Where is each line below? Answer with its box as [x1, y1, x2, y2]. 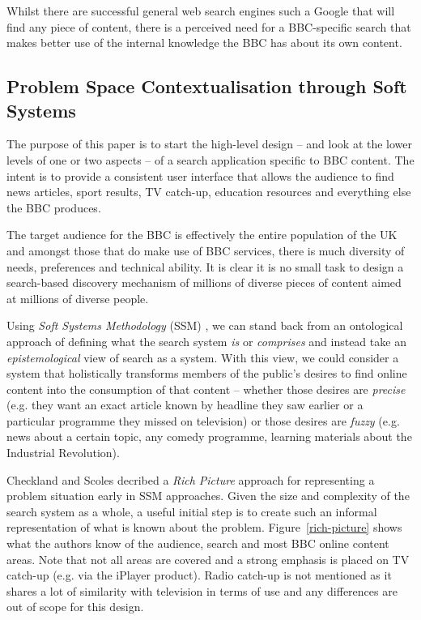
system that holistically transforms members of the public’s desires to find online [6, 365, 407, 382]
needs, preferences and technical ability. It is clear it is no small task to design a [6, 258, 404, 275]
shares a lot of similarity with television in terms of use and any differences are [6, 582, 398, 599]
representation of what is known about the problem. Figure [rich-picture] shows [6, 519, 402, 536]
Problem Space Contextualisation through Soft [6, 74, 407, 99]
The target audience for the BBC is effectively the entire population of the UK [6, 226, 398, 243]
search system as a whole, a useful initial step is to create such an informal [6, 502, 377, 520]
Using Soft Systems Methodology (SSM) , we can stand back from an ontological [6, 317, 403, 334]
